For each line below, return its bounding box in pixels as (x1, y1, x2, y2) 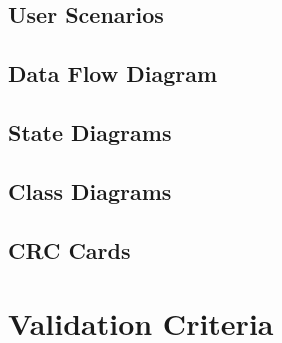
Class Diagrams (8, 175, 172, 206)
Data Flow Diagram (8, 58, 218, 89)
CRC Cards (8, 234, 131, 265)
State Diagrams (8, 116, 172, 147)
